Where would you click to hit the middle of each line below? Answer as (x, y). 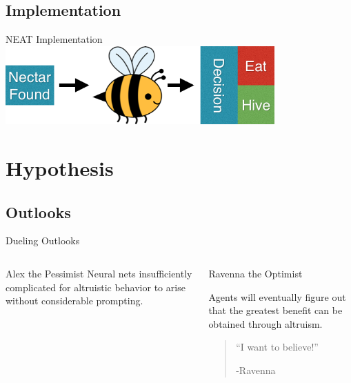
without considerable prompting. (74, 301)
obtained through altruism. (265, 323)
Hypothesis (60, 167)
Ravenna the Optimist (255, 273)
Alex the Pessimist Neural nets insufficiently (99, 273)
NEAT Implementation (54, 39)
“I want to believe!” (277, 347)
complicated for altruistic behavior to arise (96, 287)
